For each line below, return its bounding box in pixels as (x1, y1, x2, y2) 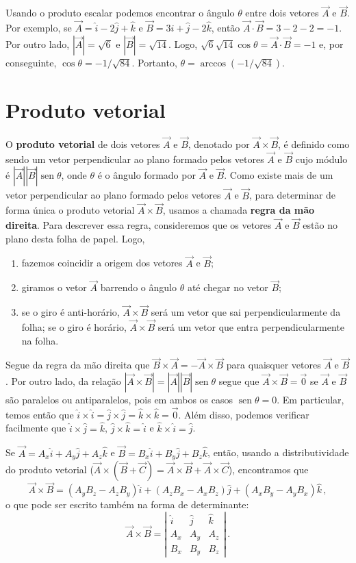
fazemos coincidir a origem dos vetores (21, 255, 183, 270)
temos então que (5, 407, 74, 421)
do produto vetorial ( (5, 462, 94, 476)
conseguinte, (5, 55, 57, 69)
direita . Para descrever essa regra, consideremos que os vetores (5, 218, 272, 232)
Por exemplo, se (5, 21, 72, 35)
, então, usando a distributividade (207, 445, 349, 460)
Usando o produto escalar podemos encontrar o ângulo (5, 5, 235, 20)
